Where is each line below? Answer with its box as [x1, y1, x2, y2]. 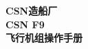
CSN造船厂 [5, 3, 58, 17]
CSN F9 [5, 17, 45, 31]
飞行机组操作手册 [5, 30, 82, 45]
